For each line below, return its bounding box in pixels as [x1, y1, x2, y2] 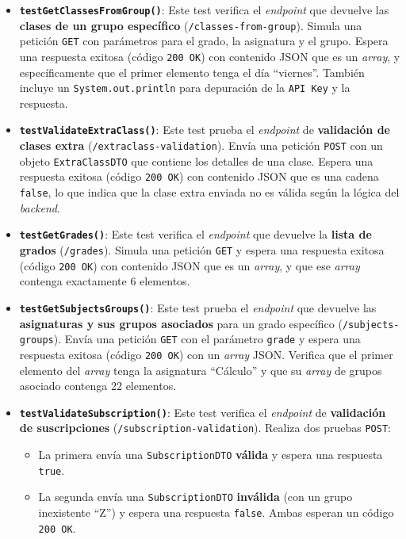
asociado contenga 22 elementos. [19, 377, 177, 394]
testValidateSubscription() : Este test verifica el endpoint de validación [19, 403, 386, 420]
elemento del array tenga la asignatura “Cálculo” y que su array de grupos [19, 361, 382, 378]
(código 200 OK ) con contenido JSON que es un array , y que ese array [19, 257, 360, 273]
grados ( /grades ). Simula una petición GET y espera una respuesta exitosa [19, 242, 385, 258]
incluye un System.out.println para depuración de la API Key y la [19, 79, 350, 96]
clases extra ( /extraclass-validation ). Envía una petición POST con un [19, 137, 383, 154]
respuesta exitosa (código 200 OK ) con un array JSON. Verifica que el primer [19, 346, 393, 362]
